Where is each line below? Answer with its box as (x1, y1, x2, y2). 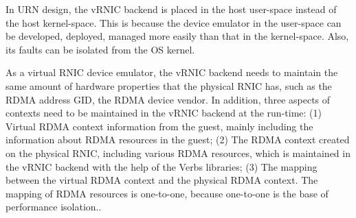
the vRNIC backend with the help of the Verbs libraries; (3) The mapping (5, 159, 318, 173)
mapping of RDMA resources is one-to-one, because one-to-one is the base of (5, 186, 329, 200)
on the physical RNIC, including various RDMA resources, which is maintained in (5, 145, 351, 160)
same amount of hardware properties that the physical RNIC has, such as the (5, 78, 332, 93)
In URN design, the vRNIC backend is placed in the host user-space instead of (5, 2, 337, 16)
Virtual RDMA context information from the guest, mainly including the (5, 119, 313, 133)
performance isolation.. (5, 199, 102, 214)
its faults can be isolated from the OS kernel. (5, 42, 195, 56)
